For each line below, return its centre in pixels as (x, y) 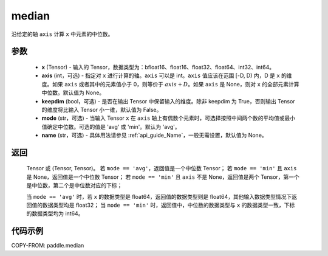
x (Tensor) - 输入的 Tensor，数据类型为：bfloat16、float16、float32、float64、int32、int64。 (158, 67)
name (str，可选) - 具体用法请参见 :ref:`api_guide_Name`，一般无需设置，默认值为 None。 (154, 135)
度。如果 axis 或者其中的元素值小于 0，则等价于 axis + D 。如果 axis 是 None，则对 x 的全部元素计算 (171, 84)
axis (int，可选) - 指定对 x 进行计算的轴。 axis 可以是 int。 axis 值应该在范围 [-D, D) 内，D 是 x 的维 (167, 75)
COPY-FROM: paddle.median (48, 246)
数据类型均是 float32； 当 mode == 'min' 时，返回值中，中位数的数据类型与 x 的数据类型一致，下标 (169, 205)
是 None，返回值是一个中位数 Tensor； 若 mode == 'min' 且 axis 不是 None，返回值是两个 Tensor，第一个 (163, 177)
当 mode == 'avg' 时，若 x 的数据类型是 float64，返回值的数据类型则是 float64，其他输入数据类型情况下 (159, 196)
